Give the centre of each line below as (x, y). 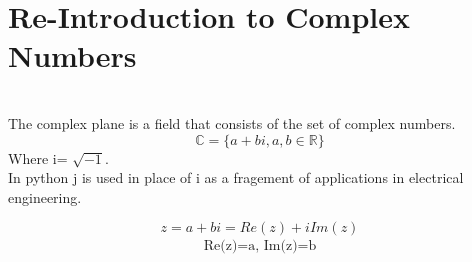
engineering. (45, 196)
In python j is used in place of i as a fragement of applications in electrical (236, 177)
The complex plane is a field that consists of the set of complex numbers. (232, 122)
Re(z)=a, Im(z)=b (260, 246)
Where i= (38, 157)
